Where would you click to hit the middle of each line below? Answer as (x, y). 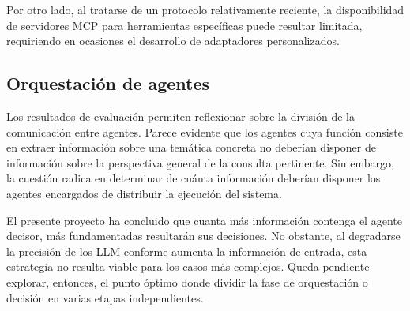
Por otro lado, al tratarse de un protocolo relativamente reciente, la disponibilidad (205, 9)
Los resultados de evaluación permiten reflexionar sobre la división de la (181, 116)
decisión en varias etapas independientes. (105, 297)
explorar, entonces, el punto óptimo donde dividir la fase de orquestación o (187, 281)
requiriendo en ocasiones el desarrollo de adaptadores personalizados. (173, 41)
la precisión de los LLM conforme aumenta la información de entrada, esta (187, 251)
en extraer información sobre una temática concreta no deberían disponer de (191, 147)
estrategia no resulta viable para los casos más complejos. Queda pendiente (188, 266)
